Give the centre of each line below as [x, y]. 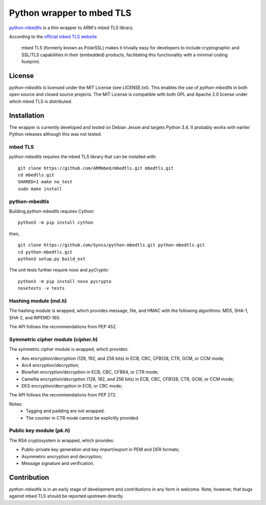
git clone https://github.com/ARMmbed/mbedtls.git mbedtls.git [96, 168]
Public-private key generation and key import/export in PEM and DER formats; [100, 450]
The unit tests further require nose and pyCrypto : [59, 270]
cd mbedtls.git [36, 175]
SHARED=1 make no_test [45, 182]
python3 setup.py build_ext [52, 259]
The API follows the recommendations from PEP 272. [63, 395]
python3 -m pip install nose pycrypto [65, 281]
